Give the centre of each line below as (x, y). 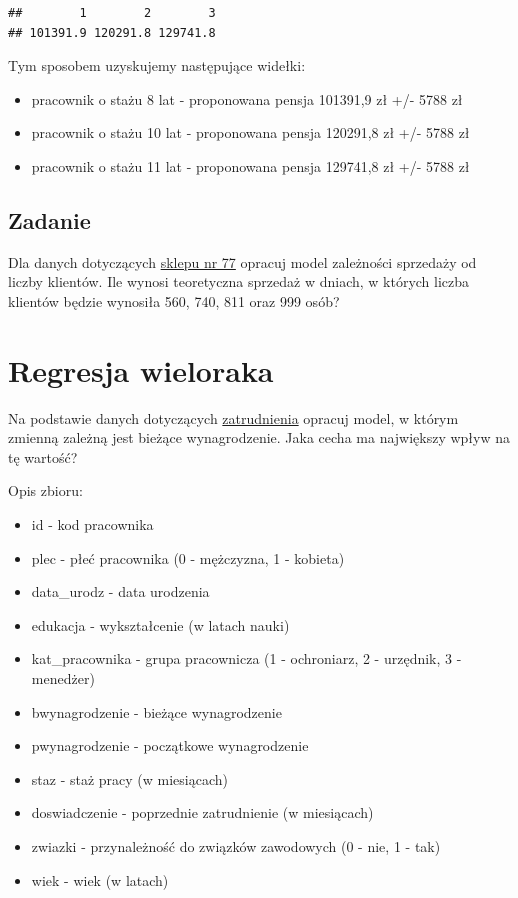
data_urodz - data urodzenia (120, 591)
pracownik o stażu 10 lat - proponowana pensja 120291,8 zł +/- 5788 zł (250, 132)
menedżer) (63, 678)
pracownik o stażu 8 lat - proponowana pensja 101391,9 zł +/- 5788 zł (247, 98)
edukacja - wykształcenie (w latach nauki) (160, 624)
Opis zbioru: (45, 490)
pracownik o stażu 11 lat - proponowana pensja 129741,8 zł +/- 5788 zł (250, 165)
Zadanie (49, 219)
